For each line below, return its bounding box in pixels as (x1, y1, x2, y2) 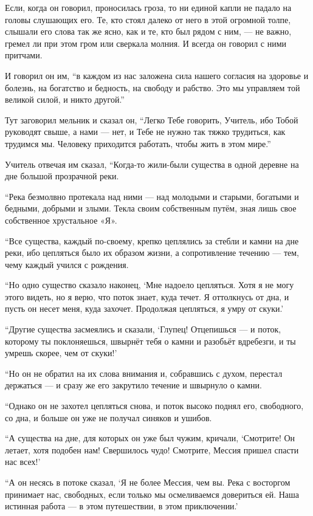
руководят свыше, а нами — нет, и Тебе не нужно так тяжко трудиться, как (5, 125, 286, 138)
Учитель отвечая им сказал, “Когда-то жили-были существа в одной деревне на (5, 157, 299, 170)
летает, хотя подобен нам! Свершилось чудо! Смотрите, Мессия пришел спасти (5, 443, 299, 456)
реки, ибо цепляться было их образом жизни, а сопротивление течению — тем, (5, 246, 299, 259)
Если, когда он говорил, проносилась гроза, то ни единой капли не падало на (5, 1, 292, 13)
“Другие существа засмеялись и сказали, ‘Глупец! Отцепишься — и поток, (5, 323, 281, 335)
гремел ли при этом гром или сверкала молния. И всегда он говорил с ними (5, 36, 287, 49)
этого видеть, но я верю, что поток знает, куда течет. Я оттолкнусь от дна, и (5, 290, 289, 303)
